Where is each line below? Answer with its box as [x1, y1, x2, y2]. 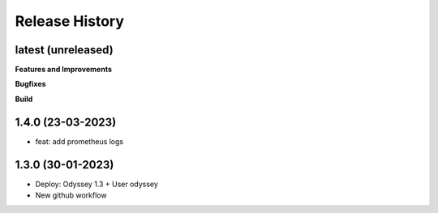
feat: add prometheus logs [35, 136, 124, 146]
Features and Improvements [15, 65, 113, 75]
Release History [15, 12, 125, 30]
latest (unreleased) [15, 43, 114, 57]
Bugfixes [15, 79, 46, 89]
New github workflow [35, 190, 107, 200]
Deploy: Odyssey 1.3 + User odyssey [35, 179, 158, 189]
